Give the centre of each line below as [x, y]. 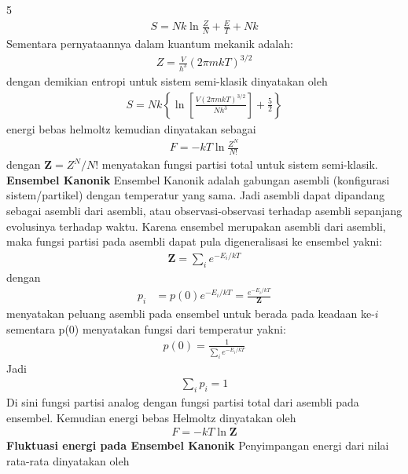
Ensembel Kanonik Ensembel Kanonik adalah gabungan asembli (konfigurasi [198, 179]
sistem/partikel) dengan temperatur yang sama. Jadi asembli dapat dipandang [196, 195]
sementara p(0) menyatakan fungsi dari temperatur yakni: [146, 328]
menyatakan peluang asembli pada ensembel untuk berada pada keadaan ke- [191, 314]
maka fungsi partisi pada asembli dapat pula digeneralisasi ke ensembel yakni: [195, 241]
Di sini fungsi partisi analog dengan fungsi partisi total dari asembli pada [183, 402]
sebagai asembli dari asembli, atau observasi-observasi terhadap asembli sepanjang [204, 210]
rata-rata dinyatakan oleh [68, 461]
